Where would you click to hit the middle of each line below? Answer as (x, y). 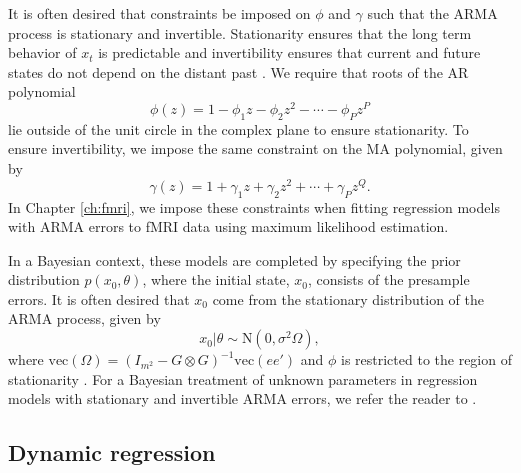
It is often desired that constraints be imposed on (159, 13)
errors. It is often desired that (99, 298)
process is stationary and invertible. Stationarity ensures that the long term (240, 32)
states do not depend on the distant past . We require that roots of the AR (238, 71)
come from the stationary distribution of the (348, 298)
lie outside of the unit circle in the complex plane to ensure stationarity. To (238, 128)
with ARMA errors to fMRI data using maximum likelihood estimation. (228, 226)
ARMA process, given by (84, 318)
